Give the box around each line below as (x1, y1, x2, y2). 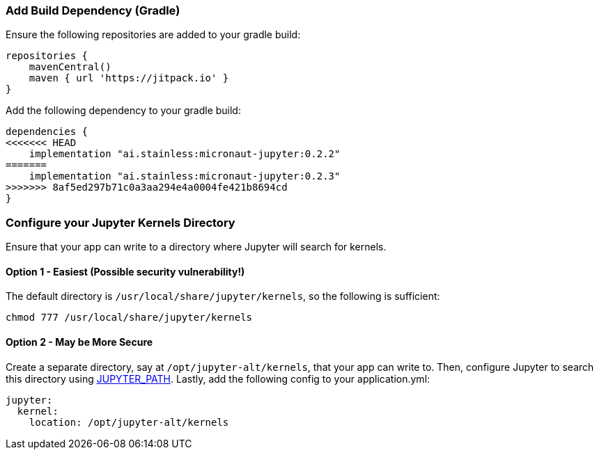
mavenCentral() (29, 61, 111, 73)
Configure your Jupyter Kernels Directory (6, 215, 235, 230)
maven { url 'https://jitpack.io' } (29, 72, 229, 84)
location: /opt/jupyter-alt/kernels (29, 416, 229, 428)
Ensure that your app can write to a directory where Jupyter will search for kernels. (6, 241, 387, 253)
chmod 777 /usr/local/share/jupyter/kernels (6, 312, 253, 324)
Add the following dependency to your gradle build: (6, 104, 241, 117)
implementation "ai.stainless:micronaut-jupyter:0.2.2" (29, 148, 341, 160)
